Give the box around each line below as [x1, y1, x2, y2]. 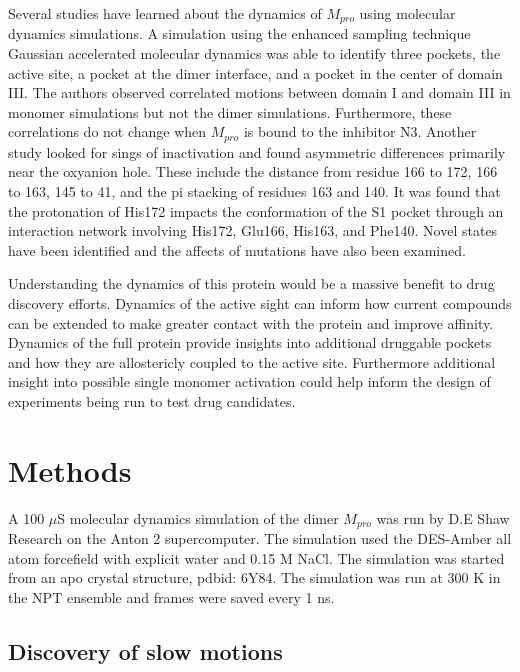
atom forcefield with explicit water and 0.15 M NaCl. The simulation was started [8, 547, 505, 568]
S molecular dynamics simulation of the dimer [57, 507, 339, 528]
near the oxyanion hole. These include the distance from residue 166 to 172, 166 [8, 161, 498, 182]
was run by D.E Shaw [376, 507, 510, 528]
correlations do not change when [8, 121, 207, 142]
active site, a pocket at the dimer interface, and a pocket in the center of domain [8, 62, 503, 83]
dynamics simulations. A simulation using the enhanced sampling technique [8, 23, 471, 44]
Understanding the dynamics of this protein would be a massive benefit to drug [8, 273, 495, 294]
